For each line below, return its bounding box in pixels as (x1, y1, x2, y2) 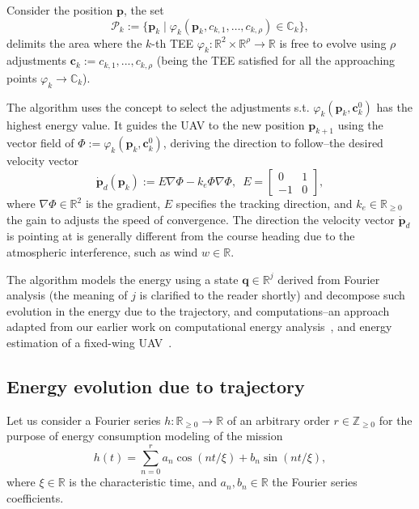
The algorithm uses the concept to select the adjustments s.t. (6, 98, 310, 115)
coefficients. (6, 489, 64, 506)
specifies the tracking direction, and (176, 195, 353, 212)
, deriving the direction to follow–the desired (163, 134, 383, 151)
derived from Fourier (277, 270, 380, 287)
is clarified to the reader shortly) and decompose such (139, 286, 405, 303)
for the (379, 411, 413, 428)
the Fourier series (272, 473, 358, 490)
